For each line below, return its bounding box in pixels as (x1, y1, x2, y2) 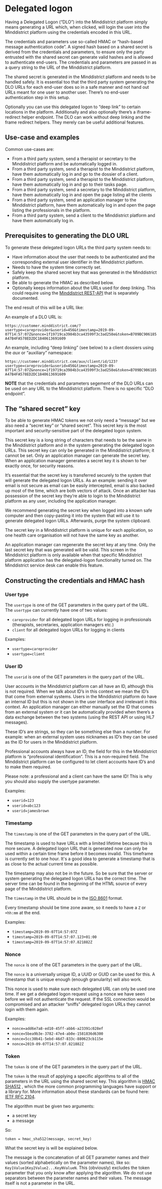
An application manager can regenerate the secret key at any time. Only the (5, 542, 156, 548)
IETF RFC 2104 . (5, 1094, 36, 1100)
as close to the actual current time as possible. (5, 861, 98, 866)
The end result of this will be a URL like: (5, 304, 84, 310)
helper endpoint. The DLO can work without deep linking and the (21, 114, 151, 120)
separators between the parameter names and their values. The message (5, 1175, 151, 1181)
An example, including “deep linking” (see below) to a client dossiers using (5, 344, 154, 350)
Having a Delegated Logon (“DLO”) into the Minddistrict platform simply (5, 19, 147, 25)
